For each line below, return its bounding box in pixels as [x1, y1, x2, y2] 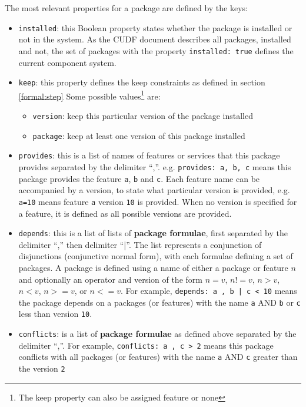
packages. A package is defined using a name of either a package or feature [18, 261, 288, 273]
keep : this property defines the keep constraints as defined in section [18, 76, 265, 88]
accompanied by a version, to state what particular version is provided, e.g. [18, 184, 290, 196]
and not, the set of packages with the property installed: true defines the [18, 44, 294, 57]
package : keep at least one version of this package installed [32, 129, 245, 141]
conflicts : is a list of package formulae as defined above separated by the [18, 327, 297, 340]
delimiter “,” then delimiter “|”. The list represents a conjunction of [18, 238, 262, 250]
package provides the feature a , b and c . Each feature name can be [18, 172, 260, 184]
